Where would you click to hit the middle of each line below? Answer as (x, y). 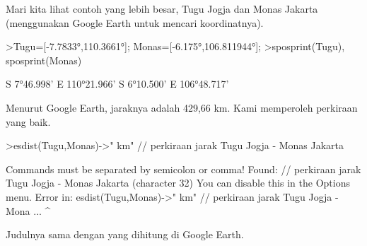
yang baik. (28, 121)
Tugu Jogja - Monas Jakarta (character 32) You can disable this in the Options (178, 183)
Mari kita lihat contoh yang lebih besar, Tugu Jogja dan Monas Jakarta (162, 8)
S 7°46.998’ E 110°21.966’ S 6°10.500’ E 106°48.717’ (117, 84)
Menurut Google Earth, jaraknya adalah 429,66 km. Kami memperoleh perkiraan (182, 107)
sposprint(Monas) (44, 60)
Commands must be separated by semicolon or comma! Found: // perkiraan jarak (183, 169)
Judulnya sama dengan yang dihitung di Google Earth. (125, 234)
